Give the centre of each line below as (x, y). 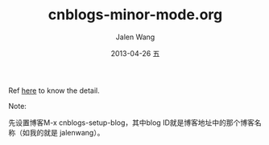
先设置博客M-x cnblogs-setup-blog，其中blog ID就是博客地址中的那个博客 (132, 123)
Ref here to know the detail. (54, 91)
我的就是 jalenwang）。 (67, 132)
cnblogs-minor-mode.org (135, 15)
